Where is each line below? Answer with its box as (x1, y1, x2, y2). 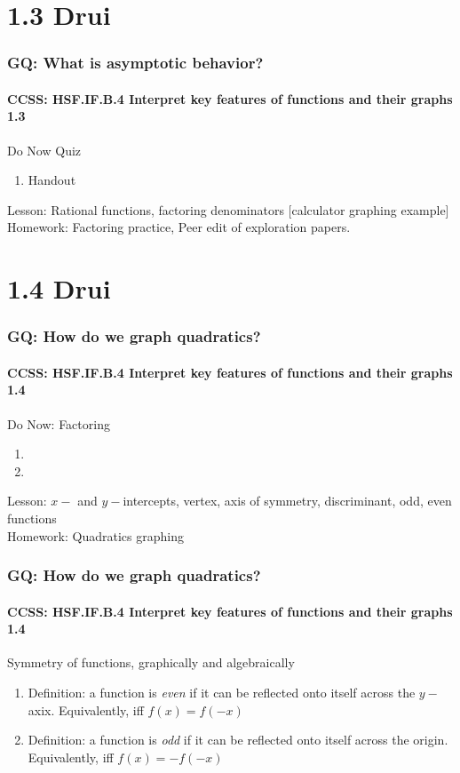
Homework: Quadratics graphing (7, 526, 184, 545)
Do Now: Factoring (7, 414, 110, 433)
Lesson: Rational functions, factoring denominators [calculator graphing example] (7, 200, 449, 219)
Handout (28, 171, 76, 189)
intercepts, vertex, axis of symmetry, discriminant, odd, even (123, 491, 452, 510)
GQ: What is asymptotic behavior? (7, 52, 264, 74)
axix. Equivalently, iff (28, 700, 144, 719)
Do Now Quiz (7, 140, 82, 159)
